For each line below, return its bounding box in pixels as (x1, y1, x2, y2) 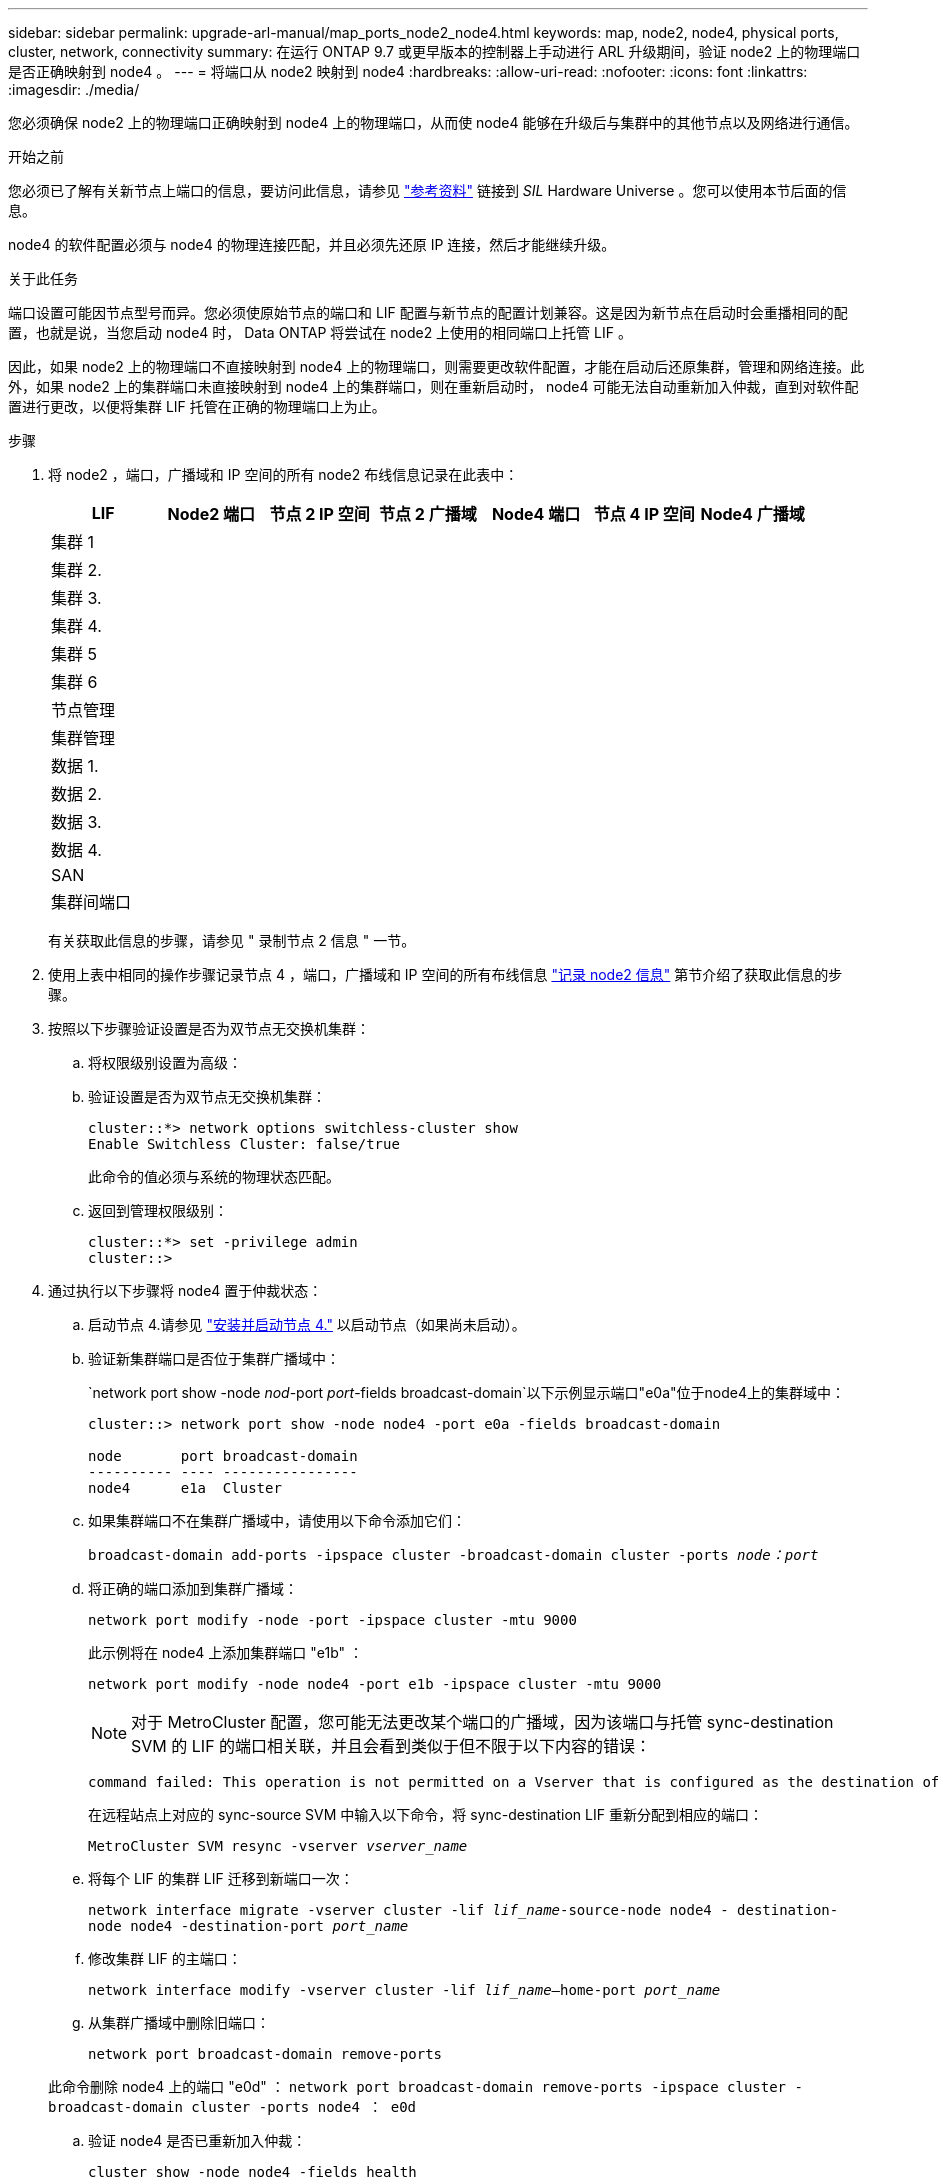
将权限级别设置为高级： (88, 1054, 242, 1071)
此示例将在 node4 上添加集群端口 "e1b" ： (88, 1644, 363, 1661)
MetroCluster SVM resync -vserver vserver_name (88, 1838, 468, 1854)
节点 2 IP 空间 (269, 504, 370, 524)
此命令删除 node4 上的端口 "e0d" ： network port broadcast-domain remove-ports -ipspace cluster (48, 2078, 787, 2095)
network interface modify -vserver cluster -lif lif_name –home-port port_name (88, 1982, 721, 1998)
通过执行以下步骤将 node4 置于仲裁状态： (48, 1282, 323, 1299)
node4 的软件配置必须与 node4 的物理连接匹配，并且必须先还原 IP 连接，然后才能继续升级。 (8, 236, 616, 253)
